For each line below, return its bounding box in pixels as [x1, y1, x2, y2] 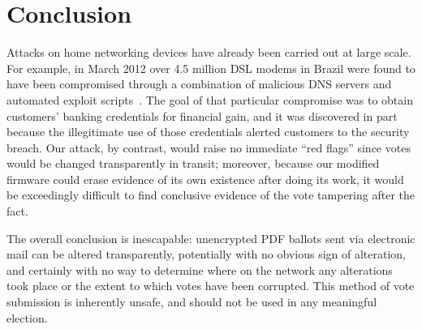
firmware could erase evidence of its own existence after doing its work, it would [6, 170, 404, 187]
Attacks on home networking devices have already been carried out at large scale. [6, 44, 411, 61]
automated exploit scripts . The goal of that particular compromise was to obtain [6, 91, 413, 108]
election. [6, 309, 48, 326]
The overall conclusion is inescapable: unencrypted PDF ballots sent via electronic [6, 229, 416, 246]
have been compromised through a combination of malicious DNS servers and [6, 75, 392, 92]
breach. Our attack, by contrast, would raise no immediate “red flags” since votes [6, 139, 411, 156]
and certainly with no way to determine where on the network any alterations [6, 261, 393, 278]
